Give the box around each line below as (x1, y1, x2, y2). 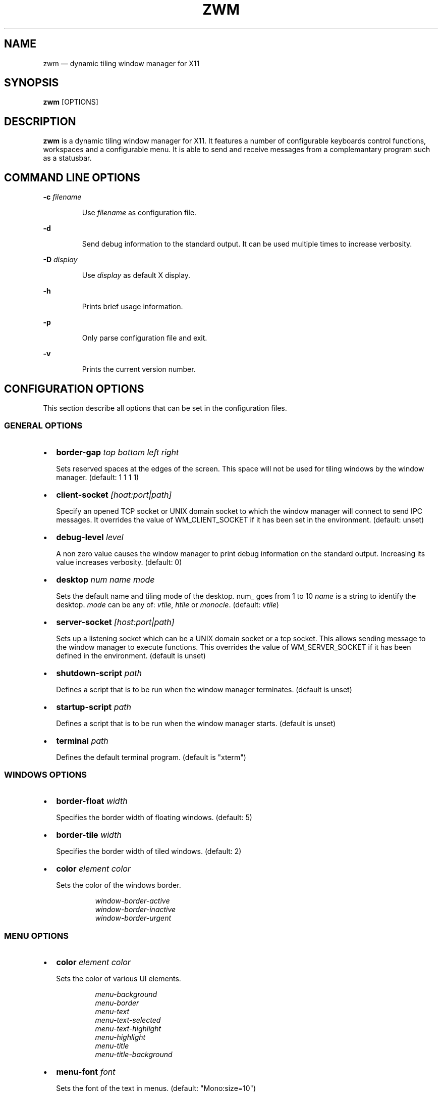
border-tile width (56, 830, 122, 840)
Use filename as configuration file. (82, 208, 197, 217)
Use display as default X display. (82, 271, 191, 280)
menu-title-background (95, 1050, 173, 1059)
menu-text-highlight (95, 1024, 161, 1033)
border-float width (56, 796, 128, 806)
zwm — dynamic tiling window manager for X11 (43, 59, 200, 68)
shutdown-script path (56, 668, 142, 678)
